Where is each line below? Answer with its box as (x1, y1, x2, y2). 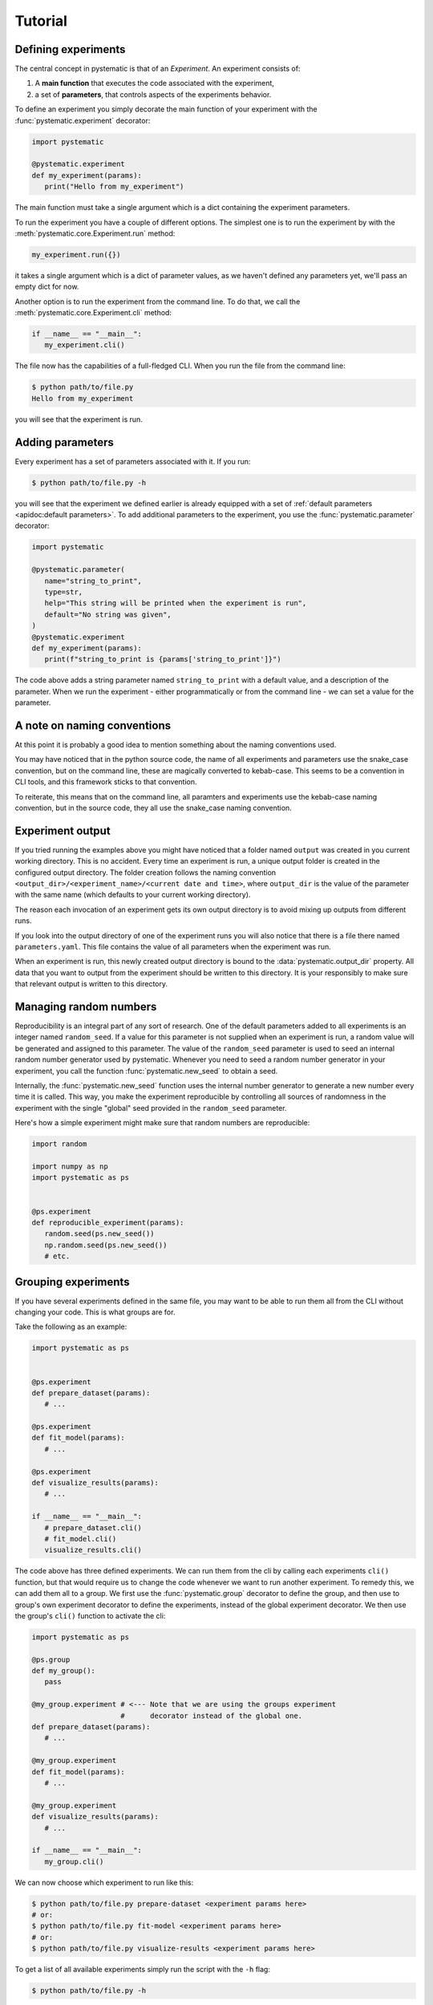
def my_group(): (31, 1667, 96, 1675)
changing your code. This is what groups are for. (14, 1307, 176, 1317)
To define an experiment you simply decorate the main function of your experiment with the (14, 104, 318, 114)
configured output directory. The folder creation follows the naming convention (14, 867, 277, 877)
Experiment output (14, 824, 111, 837)
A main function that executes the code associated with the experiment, (34, 79, 274, 88)
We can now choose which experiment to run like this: (14, 1877, 194, 1887)
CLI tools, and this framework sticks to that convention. (14, 777, 197, 787)
